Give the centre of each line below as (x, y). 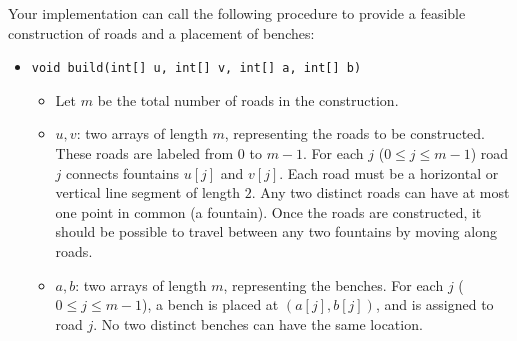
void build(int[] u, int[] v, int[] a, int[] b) (196, 68)
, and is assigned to (434, 304)
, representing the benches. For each (333, 284)
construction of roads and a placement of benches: (161, 32)
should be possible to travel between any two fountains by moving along (276, 231)
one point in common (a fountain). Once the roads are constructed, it (268, 211)
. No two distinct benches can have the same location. (258, 323)
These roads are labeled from (144, 153)
